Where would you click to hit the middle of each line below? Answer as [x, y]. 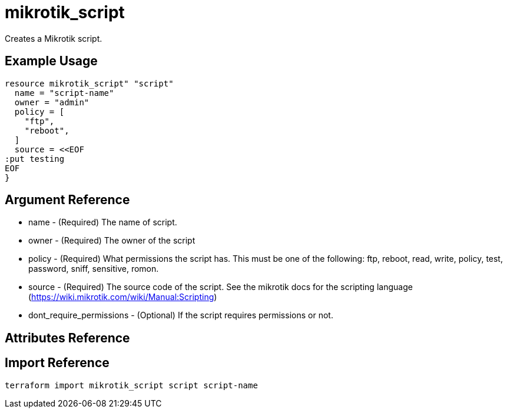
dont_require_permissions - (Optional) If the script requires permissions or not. [181, 315]
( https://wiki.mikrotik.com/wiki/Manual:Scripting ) [123, 297]
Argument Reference [67, 200]
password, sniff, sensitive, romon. [94, 269]
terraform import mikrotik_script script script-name [131, 385]
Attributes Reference [67, 338]
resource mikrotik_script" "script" [89, 83]
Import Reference [57, 363]
